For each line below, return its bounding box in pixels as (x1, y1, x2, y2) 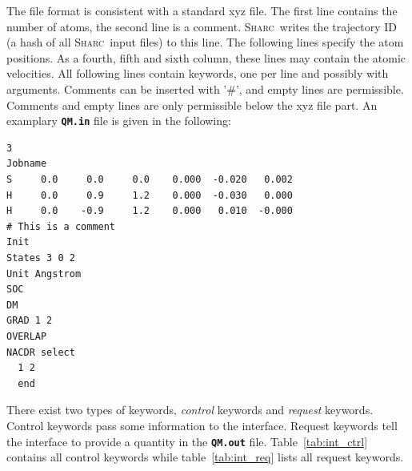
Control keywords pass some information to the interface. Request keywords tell (6, 417, 398, 433)
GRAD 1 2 (6, 315, 53, 327)
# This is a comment (6, 220, 116, 232)
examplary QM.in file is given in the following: (6, 112, 231, 129)
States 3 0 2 (6, 252, 75, 264)
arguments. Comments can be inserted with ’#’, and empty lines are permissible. (6, 80, 404, 97)
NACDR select (6, 346, 75, 358)
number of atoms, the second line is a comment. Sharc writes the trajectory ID (6, 18, 398, 34)
